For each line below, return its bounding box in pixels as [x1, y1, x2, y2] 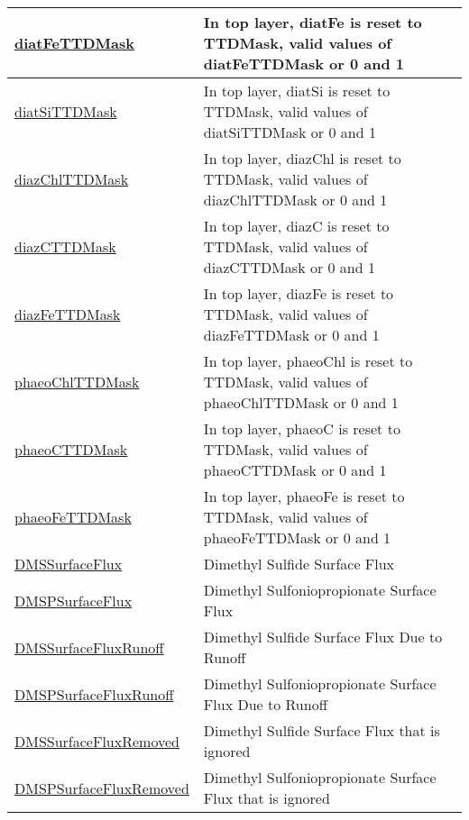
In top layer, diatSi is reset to [203, 80, 391, 101]
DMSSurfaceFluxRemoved [14, 730, 179, 752]
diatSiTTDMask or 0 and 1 [203, 122, 376, 142]
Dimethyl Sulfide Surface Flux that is [203, 720, 440, 741]
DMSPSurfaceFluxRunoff [14, 683, 174, 705]
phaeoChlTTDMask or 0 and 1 [203, 392, 399, 413]
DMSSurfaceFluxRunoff [14, 636, 164, 658]
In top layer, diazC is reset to [203, 215, 390, 236]
